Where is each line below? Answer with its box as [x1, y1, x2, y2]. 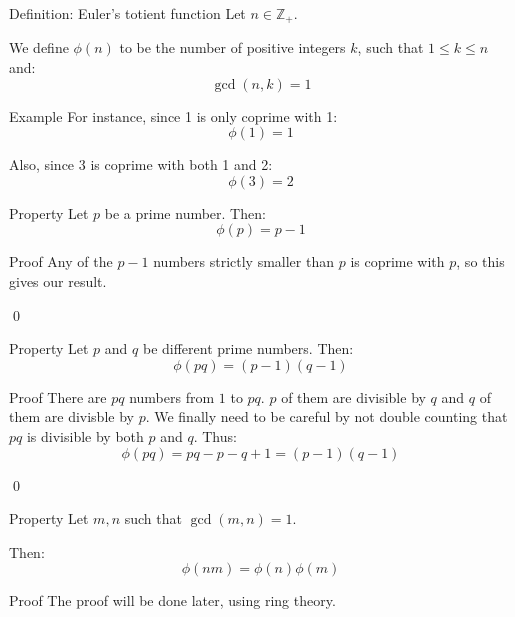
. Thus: [193, 425, 237, 446]
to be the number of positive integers [119, 37, 346, 58]
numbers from [129, 386, 215, 407]
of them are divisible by [281, 386, 426, 407]
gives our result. [9, 271, 107, 292]
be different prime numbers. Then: [142, 338, 354, 359]
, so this [456, 251, 505, 272]
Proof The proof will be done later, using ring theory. [9, 590, 336, 611]
